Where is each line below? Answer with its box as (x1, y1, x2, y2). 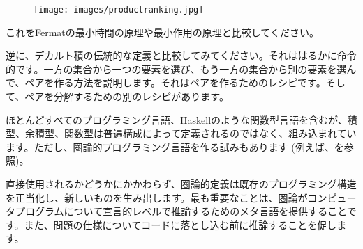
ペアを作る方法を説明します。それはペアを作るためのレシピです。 (24, 75, 326, 90)
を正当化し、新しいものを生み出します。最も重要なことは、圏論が (6, 190, 308, 204)
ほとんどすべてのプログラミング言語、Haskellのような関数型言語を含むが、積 (6, 112, 357, 127)
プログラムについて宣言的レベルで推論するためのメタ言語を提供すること (15, 204, 347, 218)
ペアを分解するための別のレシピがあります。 (24, 89, 229, 104)
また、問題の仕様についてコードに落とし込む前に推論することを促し (24, 217, 337, 232)
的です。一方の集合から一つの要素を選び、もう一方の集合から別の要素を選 (6, 61, 347, 76)
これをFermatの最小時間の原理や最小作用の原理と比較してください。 (6, 24, 319, 39)
